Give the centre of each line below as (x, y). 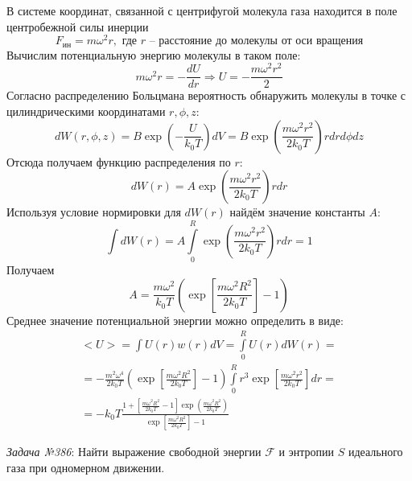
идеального (375, 452)
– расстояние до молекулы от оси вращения (256, 41)
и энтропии (307, 452)
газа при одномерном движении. (86, 467)
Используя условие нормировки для (94, 212)
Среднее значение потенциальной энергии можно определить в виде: (175, 320)
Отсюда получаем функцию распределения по (119, 161)
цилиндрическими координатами (86, 111)
